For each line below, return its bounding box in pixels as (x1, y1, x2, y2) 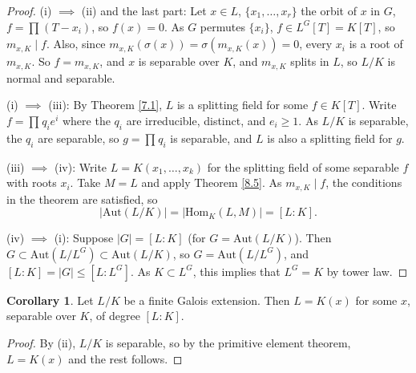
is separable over (138, 53, 220, 70)
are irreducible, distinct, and (126, 112, 266, 129)
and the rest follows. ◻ (68, 350, 183, 367)
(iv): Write (55, 158, 107, 175)
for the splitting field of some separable (207, 158, 399, 175)
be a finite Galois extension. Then (123, 291, 290, 308)
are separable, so (38, 129, 119, 146)
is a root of (349, 35, 403, 52)
